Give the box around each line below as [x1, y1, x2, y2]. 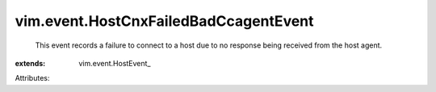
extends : [15, 58, 46, 68]
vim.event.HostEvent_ [78, 58, 151, 68]
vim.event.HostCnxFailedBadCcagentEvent [15, 12, 314, 30]
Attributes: [15, 73, 50, 83]
